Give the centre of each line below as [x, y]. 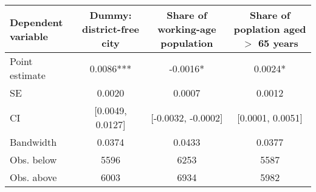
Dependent [36, 22]
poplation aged [270, 29]
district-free [111, 29]
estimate [28, 75]
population [187, 43]
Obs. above [33, 177]
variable [29, 36]
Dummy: [111, 15]
